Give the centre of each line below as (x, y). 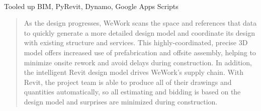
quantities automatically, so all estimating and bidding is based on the (132, 92)
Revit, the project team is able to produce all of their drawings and (128, 82)
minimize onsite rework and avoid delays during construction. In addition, (138, 62)
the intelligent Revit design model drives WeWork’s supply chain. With (134, 72)
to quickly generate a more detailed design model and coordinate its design (140, 32)
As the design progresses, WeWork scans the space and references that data (140, 23)
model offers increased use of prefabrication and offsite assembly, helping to (140, 52)
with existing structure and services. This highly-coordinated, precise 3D (136, 42)
